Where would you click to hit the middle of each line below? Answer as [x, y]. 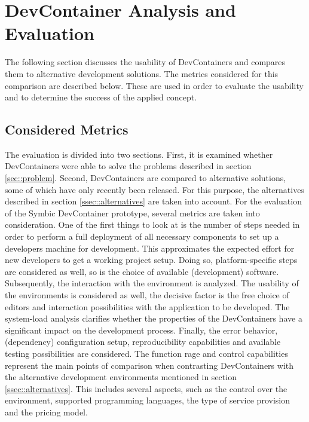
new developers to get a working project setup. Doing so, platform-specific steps [151, 260]
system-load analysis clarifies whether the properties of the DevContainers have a [154, 318]
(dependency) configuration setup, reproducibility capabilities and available [143, 342]
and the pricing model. [46, 412]
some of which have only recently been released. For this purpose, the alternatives [154, 189]
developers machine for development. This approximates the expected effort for [150, 248]
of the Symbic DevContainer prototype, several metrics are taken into [132, 212]
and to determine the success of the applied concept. [101, 97]
